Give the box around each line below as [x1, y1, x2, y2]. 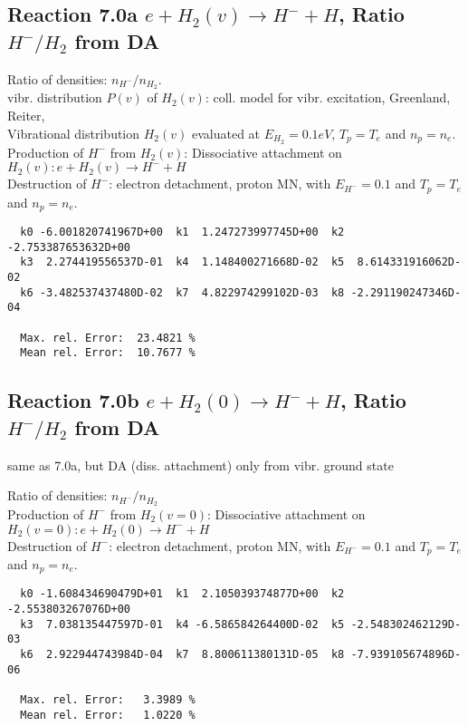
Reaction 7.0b [7, 386, 139, 414]
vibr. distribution [7, 88, 102, 107]
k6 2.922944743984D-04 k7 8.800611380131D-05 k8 [20, 648, 345, 662]
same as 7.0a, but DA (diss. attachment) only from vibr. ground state [7, 455, 394, 474]
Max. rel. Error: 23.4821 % [20, 331, 196, 344]
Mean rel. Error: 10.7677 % [20, 346, 196, 360]
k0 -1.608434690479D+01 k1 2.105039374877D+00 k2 [20, 587, 345, 601]
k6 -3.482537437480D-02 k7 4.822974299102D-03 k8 [20, 286, 345, 299]
